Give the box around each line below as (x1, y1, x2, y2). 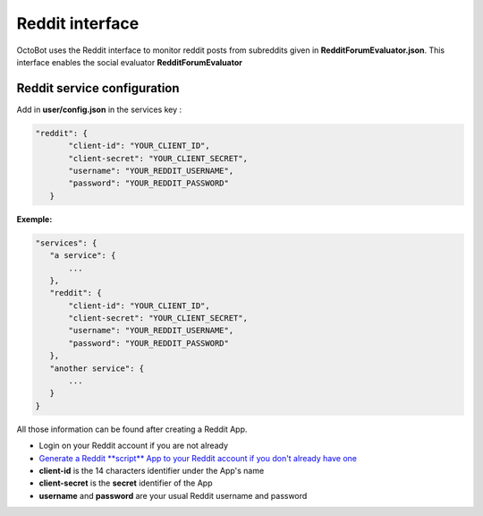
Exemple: (16, 213, 53, 224)
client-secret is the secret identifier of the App (38, 477, 213, 488)
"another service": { (49, 363, 145, 374)
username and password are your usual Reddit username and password (38, 490, 308, 501)
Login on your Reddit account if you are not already (38, 440, 228, 451)
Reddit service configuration (16, 81, 180, 96)
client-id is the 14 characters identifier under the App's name (38, 465, 265, 476)
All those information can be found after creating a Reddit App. (16, 424, 248, 434)
